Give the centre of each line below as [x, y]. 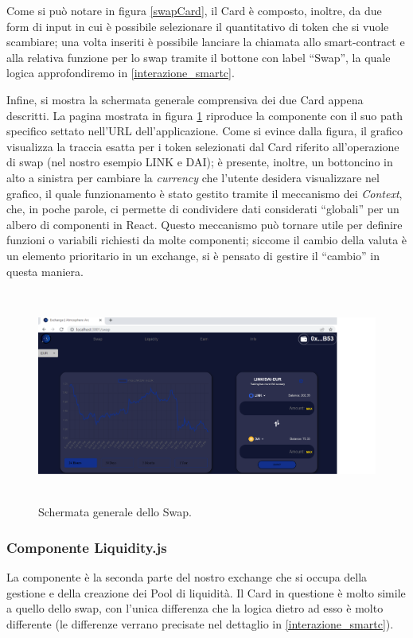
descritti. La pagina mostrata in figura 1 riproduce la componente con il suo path [205, 115]
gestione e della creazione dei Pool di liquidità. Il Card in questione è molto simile [206, 592]
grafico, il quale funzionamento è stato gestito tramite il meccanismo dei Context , [205, 193]
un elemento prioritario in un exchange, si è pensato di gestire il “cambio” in [193, 255]
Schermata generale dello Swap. [115, 512]
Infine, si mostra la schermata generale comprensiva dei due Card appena [185, 99]
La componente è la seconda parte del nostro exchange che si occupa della [187, 577]
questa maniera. [45, 271]
